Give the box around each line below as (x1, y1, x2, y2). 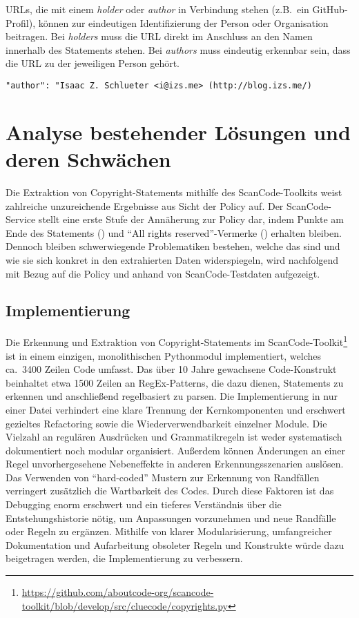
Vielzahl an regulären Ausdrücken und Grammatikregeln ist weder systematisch (6, 429, 342, 444)
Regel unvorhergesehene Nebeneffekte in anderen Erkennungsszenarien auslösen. (6, 456, 344, 471)
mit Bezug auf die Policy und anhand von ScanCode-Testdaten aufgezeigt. (6, 266, 320, 280)
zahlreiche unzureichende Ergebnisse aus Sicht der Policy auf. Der (6, 198, 284, 213)
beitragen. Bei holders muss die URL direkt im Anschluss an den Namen (6, 29, 313, 44)
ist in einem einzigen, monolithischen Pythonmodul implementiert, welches (6, 348, 322, 363)
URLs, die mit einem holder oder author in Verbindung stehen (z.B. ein (6, 2, 309, 16)
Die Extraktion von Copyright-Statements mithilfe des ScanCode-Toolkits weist (6, 184, 342, 199)
